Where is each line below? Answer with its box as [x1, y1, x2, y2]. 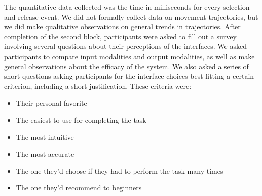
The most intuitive [16, 131, 74, 142]
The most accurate [16, 149, 74, 159]
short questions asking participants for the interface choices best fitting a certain [4, 71, 254, 81]
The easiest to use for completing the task [16, 114, 146, 125]
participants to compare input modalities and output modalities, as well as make [4, 51, 255, 61]
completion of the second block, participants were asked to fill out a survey [4, 31, 237, 41]
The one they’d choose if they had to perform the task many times [16, 165, 223, 176]
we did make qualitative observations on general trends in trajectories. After [4, 21, 241, 32]
